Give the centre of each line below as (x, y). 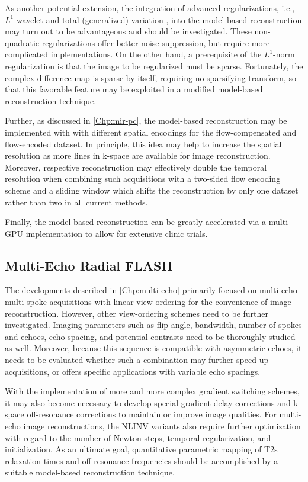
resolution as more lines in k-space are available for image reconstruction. (138, 155)
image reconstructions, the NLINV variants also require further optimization (162, 426)
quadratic (22, 42)
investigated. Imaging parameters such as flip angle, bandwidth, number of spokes (153, 325)
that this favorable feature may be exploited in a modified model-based (134, 89)
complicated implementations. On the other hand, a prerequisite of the (133, 54)
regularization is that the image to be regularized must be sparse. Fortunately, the (154, 65)
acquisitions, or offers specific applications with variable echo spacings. (133, 371)
